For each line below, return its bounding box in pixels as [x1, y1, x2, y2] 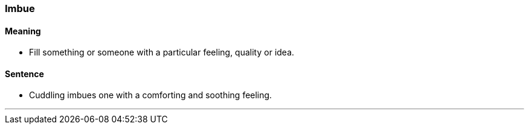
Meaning [5, 25, 41, 36]
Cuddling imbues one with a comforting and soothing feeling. [29, 90, 272, 101]
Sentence [5, 68, 44, 79]
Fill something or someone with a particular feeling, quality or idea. [29, 47, 295, 58]
